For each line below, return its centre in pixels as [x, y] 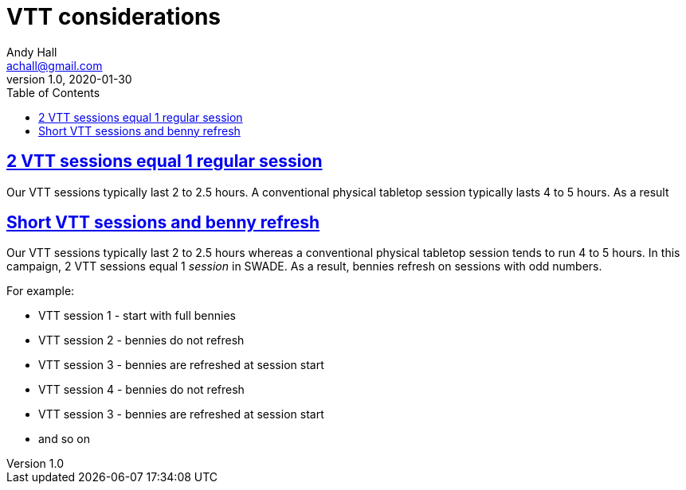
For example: [41, 291]
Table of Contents [53, 92]
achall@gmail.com [55, 65]
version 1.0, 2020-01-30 [69, 79]
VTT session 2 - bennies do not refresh [141, 340]
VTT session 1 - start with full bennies [137, 316]
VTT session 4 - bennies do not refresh [141, 390]
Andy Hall [32, 52]
